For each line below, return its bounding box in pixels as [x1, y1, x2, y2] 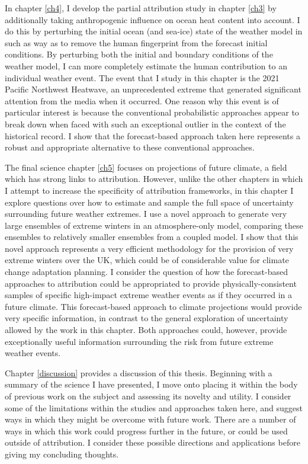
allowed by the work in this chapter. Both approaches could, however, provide [5, 324, 287, 336]
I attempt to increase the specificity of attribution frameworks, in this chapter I [5, 184, 294, 196]
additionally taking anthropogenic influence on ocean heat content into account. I [5, 13, 300, 25]
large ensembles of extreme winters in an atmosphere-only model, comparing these [5, 219, 303, 231]
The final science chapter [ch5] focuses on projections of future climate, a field [5, 161, 287, 173]
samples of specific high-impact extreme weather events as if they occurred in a [5, 289, 293, 301]
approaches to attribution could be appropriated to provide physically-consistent [5, 277, 297, 289]
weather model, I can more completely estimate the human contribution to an [5, 59, 287, 72]
